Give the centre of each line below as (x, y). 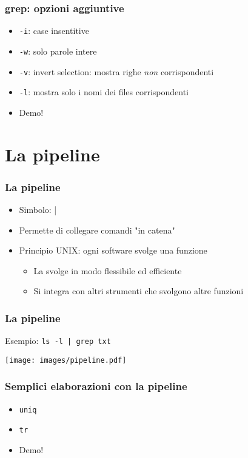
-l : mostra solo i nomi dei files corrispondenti (104, 92)
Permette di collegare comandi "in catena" (97, 230)
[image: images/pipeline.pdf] (66, 360)
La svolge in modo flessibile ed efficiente (108, 270)
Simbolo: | (38, 210)
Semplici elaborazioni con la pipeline (96, 386)
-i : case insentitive (54, 31)
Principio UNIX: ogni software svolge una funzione (113, 250)
